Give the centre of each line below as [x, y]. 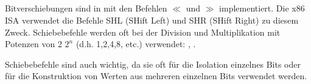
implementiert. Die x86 [262, 8]
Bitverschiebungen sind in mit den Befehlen [86, 8]
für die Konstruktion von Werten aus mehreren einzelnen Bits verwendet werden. [156, 76]
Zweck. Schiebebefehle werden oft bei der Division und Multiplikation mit [143, 32]
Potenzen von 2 [33, 44]
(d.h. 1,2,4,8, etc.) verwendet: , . [136, 44]
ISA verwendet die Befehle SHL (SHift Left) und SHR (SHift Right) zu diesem [152, 20]
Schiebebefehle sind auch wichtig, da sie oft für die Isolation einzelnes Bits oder [153, 64]
